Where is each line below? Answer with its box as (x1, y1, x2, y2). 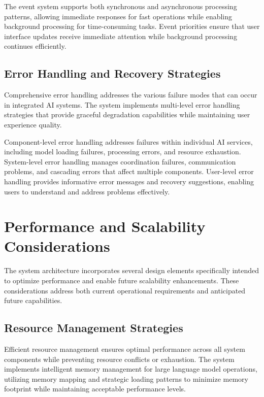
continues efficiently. (4, 41, 67, 51)
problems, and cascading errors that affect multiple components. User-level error (4, 166, 254, 177)
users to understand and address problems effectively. (4, 186, 170, 196)
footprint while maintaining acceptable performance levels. (4, 383, 186, 394)
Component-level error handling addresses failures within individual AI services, (4, 136, 253, 147)
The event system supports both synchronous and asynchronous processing (4, 1, 237, 11)
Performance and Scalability (4, 216, 206, 237)
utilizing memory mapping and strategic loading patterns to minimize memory (4, 373, 248, 384)
